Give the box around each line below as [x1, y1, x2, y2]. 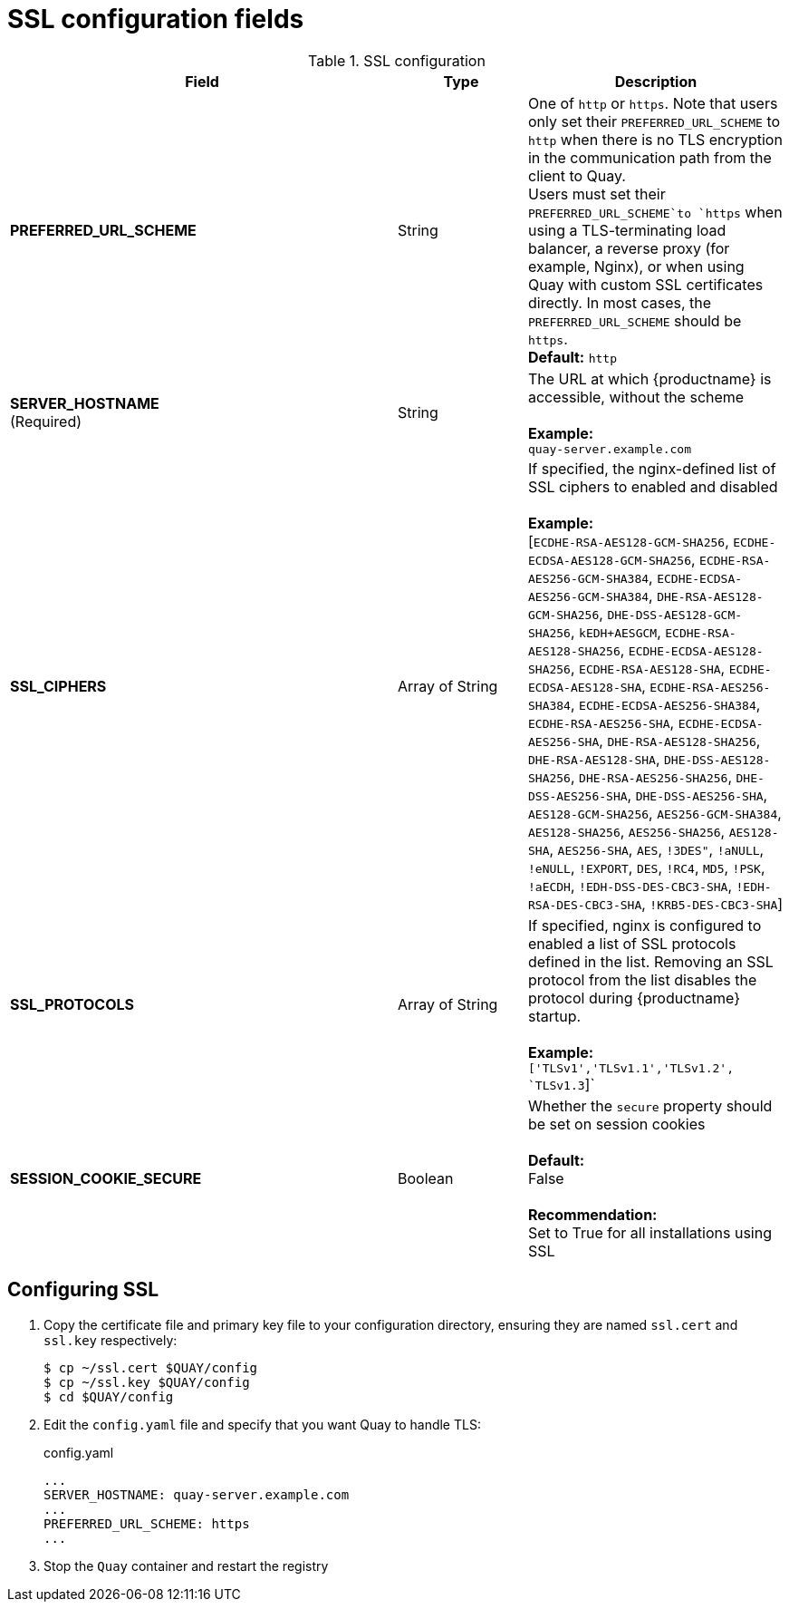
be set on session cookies [527, 1114, 706, 1133]
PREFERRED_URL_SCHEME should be [527, 311, 742, 330]
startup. [527, 1006, 582, 1025]
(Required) [10, 412, 82, 431]
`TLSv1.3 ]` [527, 1074, 595, 1093]
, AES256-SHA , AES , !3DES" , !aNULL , [549, 839, 765, 858]
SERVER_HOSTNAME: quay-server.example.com [43, 1487, 350, 1502]
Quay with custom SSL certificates [527, 275, 764, 294]
